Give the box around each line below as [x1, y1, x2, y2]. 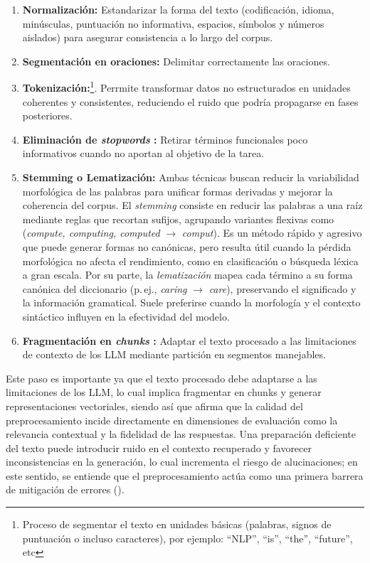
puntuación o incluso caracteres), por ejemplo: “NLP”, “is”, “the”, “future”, [22, 530, 353, 545]
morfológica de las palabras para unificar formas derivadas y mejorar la [22, 183, 333, 198]
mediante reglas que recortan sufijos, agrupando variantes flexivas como [22, 211, 334, 226]
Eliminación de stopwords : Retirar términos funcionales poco [22, 132, 308, 146]
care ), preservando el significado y [208, 281, 356, 296]
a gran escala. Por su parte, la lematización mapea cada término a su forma [22, 267, 353, 282]
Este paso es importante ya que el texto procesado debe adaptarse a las [6, 370, 317, 385]
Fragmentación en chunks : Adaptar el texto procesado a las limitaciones [22, 333, 356, 348]
